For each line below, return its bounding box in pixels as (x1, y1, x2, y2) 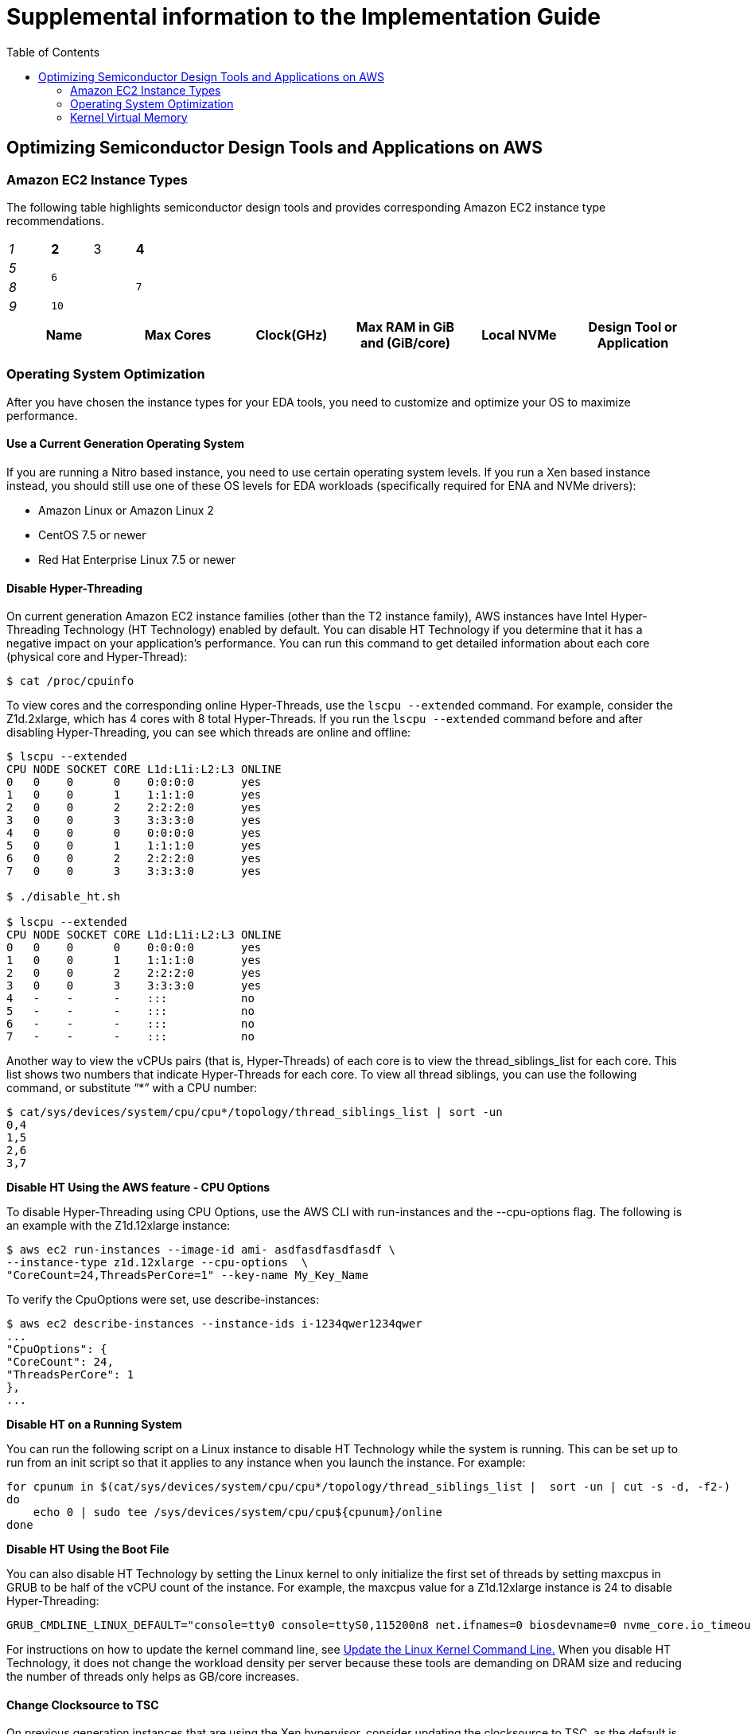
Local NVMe (481, 326, 557, 343)
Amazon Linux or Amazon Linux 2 (38, 503, 214, 517)
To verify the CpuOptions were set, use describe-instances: (6, 1293, 319, 1307)
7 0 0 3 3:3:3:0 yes (6, 865, 262, 878)
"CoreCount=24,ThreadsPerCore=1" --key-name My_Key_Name (6, 1269, 369, 1282)
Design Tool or (588, 318, 678, 335)
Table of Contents (6, 45, 100, 59)
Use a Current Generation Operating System (6, 437, 244, 451)
